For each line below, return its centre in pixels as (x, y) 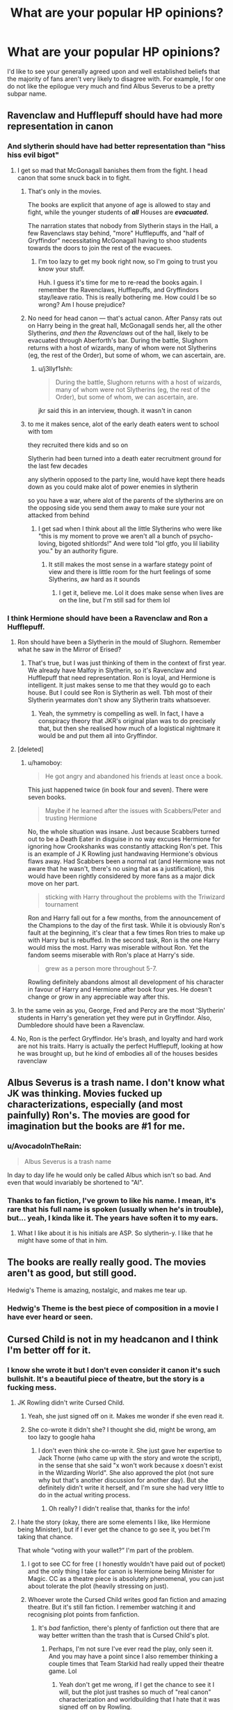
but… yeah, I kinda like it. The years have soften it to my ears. (113, 1218)
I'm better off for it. (49, 1350)
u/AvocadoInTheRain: (45, 1147)
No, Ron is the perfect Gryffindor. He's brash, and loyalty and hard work (120, 1038)
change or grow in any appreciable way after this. (99, 997)
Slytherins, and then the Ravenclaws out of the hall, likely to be (118, 333)
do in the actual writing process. (84, 1495)
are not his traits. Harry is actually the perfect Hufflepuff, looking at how (120, 1046)
